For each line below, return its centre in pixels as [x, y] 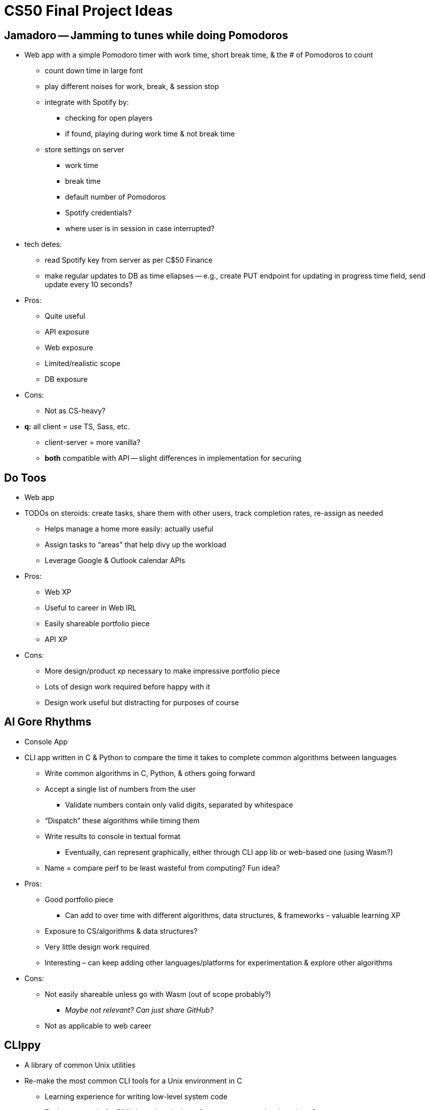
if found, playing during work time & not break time [150, 134]
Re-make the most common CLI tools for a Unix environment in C [133, 1080]
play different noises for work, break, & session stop [132, 87]
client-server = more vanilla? [93, 442]
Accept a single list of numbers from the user [120, 789]
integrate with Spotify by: [87, 102]
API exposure [67, 332]
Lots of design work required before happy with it [128, 687]
